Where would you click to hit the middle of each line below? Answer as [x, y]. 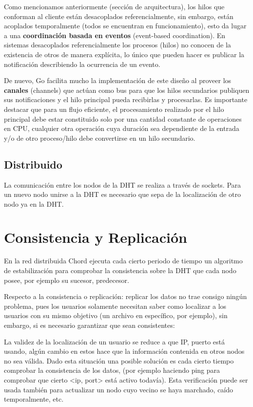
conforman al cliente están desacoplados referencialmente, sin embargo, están [119, 16]
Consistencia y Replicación [96, 237]
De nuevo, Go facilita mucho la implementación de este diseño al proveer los [118, 80]
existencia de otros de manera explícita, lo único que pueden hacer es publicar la [124, 54]
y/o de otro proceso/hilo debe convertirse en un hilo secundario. [100, 138]
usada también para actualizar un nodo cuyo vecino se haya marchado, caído [119, 389]
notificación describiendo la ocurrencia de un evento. [82, 64]
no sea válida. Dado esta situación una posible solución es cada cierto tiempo [119, 360]
